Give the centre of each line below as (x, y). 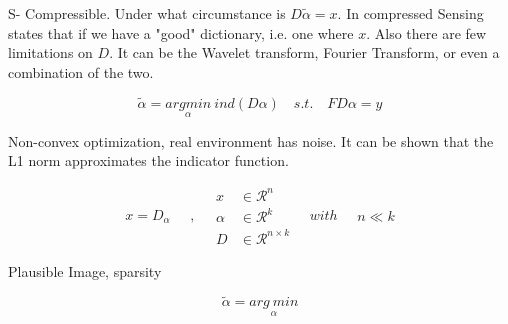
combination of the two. (81, 71)
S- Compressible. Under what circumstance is (147, 13)
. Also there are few (426, 32)
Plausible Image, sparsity (85, 270)
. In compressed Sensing (410, 13)
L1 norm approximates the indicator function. (148, 160)
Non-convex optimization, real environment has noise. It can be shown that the (251, 140)
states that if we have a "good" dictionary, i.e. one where (181, 32)
